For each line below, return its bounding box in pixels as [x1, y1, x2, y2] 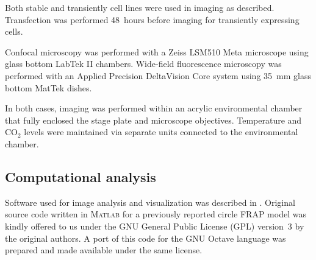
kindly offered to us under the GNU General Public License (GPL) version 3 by [5, 219, 304, 232]
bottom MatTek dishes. [5, 81, 92, 94]
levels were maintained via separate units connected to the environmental [24, 125, 298, 138]
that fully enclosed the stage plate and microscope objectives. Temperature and [5, 113, 302, 126]
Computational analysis [5, 167, 156, 186]
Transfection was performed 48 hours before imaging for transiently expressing [5, 13, 300, 26]
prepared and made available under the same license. [5, 244, 203, 256]
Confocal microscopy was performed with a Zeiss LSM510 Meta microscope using [5, 45, 309, 58]
